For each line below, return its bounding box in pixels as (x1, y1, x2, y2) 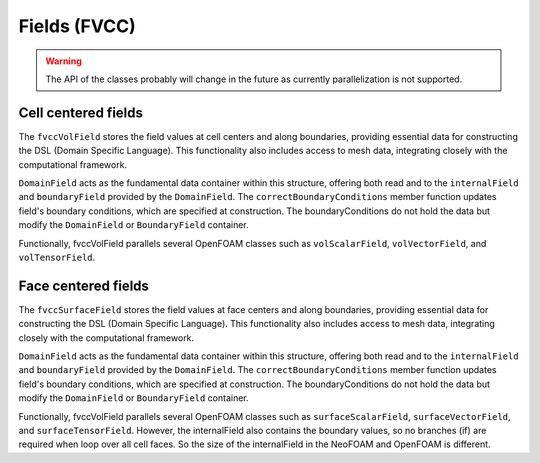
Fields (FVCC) (18, 15, 137, 37)
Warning (45, 55, 82, 67)
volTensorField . (18, 251, 96, 263)
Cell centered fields (18, 104, 144, 121)
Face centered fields (18, 277, 150, 294)
